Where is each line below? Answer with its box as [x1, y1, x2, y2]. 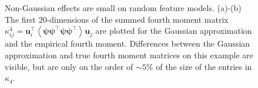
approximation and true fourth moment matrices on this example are [5, 48, 254, 61]
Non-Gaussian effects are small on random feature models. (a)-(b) [5, 2, 242, 13]
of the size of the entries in [156, 60, 252, 72]
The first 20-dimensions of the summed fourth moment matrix [5, 13, 229, 25]
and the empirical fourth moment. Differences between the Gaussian [5, 37, 250, 50]
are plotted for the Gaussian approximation [95, 24, 252, 37]
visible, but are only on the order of [5, 60, 133, 72]
